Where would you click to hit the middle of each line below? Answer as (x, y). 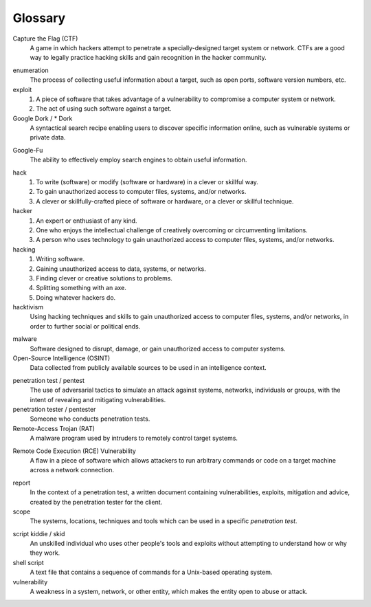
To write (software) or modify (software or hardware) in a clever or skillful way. (147, 182)
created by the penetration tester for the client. (96, 502)
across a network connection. (72, 470)
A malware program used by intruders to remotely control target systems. (134, 438)
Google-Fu (28, 150)
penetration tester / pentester (54, 409)
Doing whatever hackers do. (76, 297)
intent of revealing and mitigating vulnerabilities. (98, 399)
